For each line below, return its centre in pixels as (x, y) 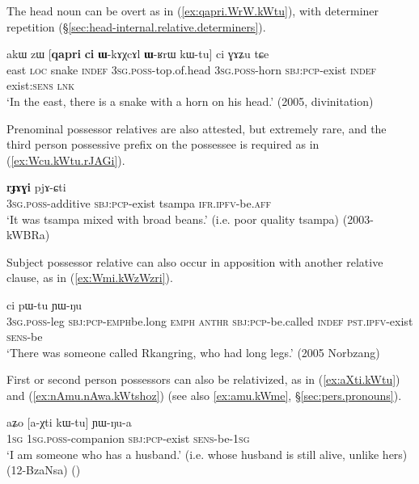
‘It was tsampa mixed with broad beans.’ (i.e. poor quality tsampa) (173, 219)
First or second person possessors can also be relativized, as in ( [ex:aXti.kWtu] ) (203, 379)
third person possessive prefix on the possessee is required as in (163, 144)
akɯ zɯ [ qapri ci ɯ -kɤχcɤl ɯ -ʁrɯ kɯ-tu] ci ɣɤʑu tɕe (138, 54)
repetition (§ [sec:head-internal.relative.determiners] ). (136, 26)
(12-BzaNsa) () (44, 470)
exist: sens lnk (40, 85)
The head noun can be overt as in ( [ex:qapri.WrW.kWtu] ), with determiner (193, 11)
